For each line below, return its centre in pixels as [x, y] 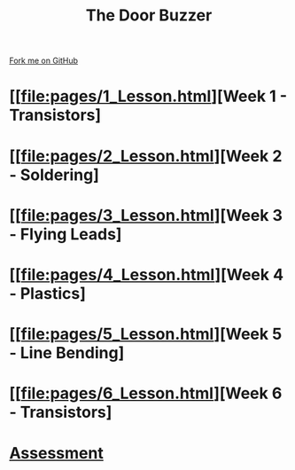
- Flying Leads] [66, 234]
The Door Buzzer [149, 16]
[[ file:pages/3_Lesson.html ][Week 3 [146, 215]
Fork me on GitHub [43, 61]
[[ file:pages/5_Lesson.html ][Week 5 [146, 334]
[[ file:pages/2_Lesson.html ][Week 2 [146, 156]
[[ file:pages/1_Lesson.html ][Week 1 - [148, 96]
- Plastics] [47, 293]
